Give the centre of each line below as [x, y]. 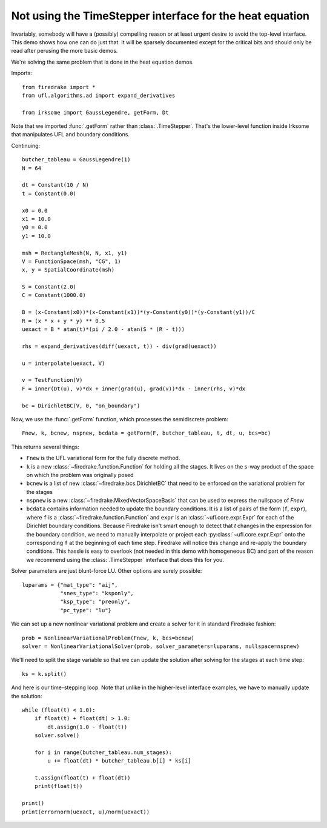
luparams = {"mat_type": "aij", [70, 585]
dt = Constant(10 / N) [56, 185]
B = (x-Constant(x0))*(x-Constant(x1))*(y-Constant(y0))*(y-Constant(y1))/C [139, 312]
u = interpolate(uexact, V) [64, 363]
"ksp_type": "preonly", [95, 602]
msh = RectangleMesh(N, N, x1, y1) [75, 253]
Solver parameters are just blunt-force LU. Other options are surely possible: [107, 571]
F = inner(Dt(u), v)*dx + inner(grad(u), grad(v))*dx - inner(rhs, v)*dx [134, 389]
